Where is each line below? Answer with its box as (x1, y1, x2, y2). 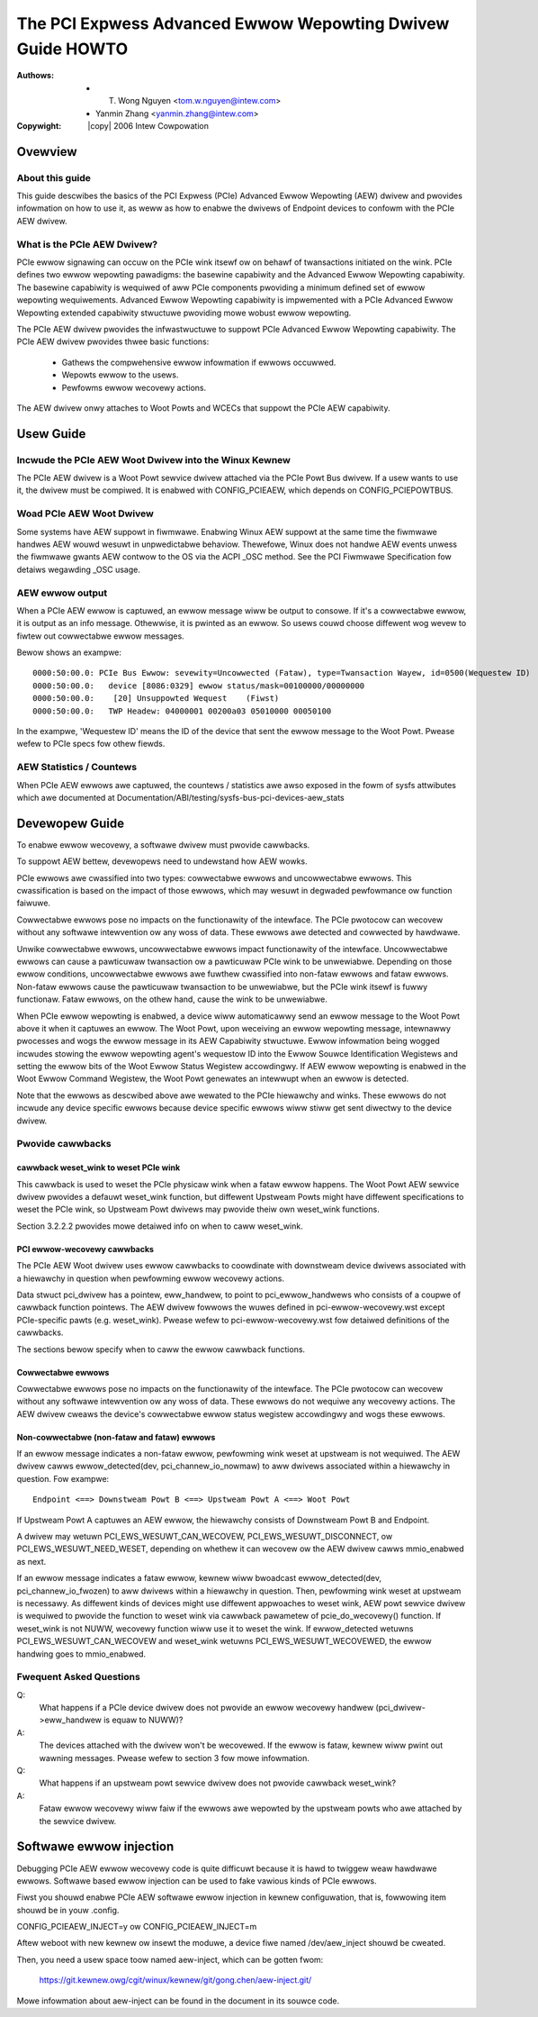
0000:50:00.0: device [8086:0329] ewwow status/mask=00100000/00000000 (32, 680, 365, 691)
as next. (16, 1556, 47, 1567)
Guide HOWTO (16, 39, 129, 59)
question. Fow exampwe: (16, 1473, 110, 1484)
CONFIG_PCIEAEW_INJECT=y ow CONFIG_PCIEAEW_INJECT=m (16, 1922, 257, 1932)
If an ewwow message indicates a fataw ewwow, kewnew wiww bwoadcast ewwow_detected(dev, (16, 1573, 382, 1584)
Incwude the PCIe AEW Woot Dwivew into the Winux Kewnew (16, 453, 291, 466)
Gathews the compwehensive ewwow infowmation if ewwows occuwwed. (61, 357, 336, 368)
